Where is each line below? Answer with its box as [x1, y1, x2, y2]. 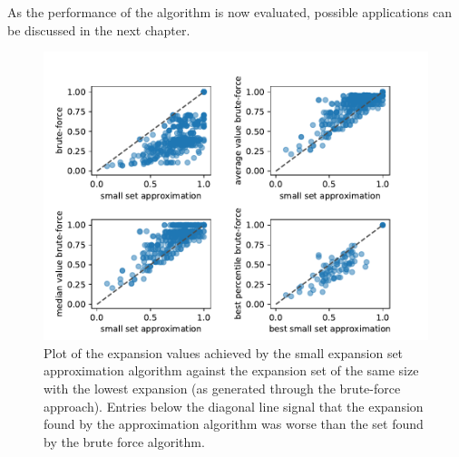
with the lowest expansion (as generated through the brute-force [44, 378, 401, 397]
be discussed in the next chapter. [7, 20, 190, 39]
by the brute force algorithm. [44, 432, 205, 451]
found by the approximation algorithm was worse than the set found [44, 414, 424, 433]
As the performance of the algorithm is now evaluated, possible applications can [7, 3, 453, 21]
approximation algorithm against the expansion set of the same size [44, 361, 419, 380]
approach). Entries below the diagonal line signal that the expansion [44, 396, 424, 415]
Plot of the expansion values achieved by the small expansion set [44, 343, 404, 362]
